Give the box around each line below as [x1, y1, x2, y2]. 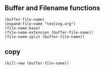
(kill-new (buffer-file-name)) [4, 61, 69, 66]
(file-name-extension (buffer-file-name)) [4, 30, 94, 35]
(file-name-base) [4, 26, 41, 31]
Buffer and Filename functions [4, 4, 100, 12]
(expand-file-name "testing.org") [4, 21, 76, 26]
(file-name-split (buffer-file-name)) [4, 34, 85, 39]
